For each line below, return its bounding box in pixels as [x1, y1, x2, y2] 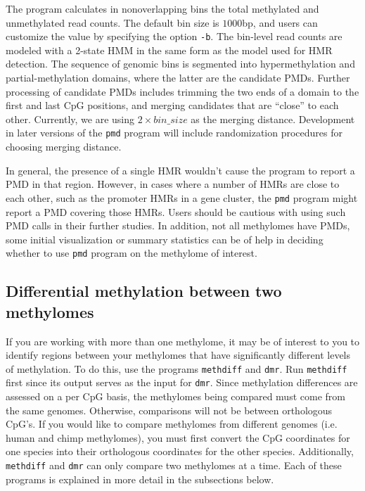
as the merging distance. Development [191, 111, 355, 126]
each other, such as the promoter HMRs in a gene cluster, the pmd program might [6, 190, 358, 205]
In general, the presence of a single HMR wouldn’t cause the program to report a [6, 162, 355, 177]
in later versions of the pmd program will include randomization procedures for [6, 125, 343, 140]
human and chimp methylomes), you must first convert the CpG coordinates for [6, 430, 350, 445]
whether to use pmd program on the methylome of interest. [6, 245, 257, 260]
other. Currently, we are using [6, 111, 135, 126]
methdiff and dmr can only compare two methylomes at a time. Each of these [6, 458, 342, 472]
